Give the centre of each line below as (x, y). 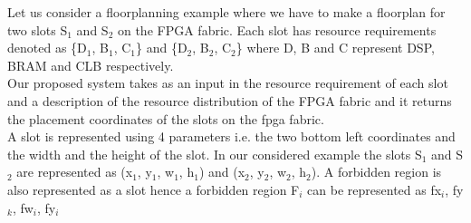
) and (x (222, 172)
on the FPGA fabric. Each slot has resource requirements (277, 29)
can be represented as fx (375, 189)
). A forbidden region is (376, 172)
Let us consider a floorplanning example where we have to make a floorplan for (226, 12)
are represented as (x (75, 172)
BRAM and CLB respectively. (91, 65)
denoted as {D (47, 48)
